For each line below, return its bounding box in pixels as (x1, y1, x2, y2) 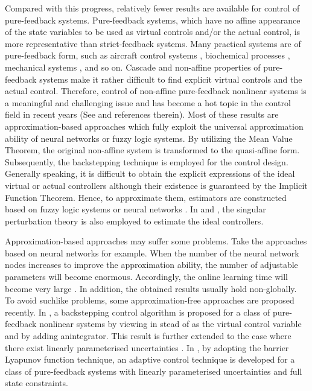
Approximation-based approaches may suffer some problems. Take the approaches (5, 235, 307, 247)
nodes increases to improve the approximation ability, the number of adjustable (5, 258, 298, 271)
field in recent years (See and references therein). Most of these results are (5, 108, 279, 121)
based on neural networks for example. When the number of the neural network (5, 246, 299, 259)
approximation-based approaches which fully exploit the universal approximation (5, 119, 304, 132)
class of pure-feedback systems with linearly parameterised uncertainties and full (5, 364, 302, 377)
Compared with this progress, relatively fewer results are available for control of (5, 2, 300, 14)
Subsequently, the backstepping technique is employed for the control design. (5, 155, 288, 168)
